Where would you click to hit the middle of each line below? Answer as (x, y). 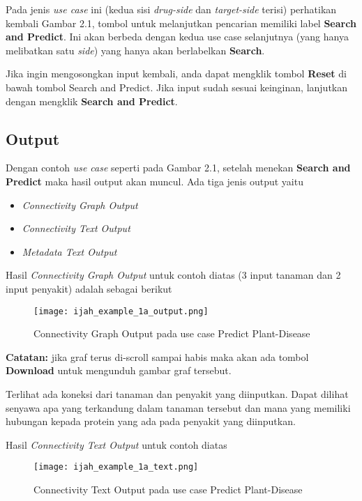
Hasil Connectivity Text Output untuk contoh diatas (116, 444)
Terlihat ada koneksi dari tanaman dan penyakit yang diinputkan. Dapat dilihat (177, 393)
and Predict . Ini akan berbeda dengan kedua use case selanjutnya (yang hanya (177, 37)
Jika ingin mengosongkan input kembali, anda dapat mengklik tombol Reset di (176, 74)
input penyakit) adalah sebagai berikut (89, 288)
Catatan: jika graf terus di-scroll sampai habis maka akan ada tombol (157, 356)
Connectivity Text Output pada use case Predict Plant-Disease (168, 489)
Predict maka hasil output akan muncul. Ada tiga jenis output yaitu (154, 181)
